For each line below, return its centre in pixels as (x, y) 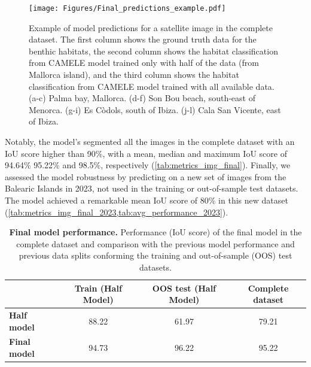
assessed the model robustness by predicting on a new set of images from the (146, 176)
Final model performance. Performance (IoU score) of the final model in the (155, 232)
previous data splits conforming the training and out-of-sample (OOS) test (155, 255)
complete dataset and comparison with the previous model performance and (155, 243)
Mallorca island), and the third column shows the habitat (134, 75)
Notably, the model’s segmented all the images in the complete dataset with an (150, 141)
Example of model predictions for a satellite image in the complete (151, 27)
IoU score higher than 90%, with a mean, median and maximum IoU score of (146, 153)
